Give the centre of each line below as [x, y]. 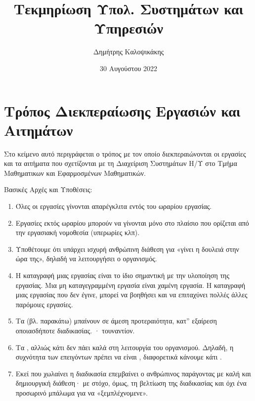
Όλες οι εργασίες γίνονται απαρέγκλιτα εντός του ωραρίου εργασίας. [114, 206]
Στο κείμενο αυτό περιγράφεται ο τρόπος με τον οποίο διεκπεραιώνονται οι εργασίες [125, 153]
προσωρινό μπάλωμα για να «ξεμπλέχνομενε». [82, 392]
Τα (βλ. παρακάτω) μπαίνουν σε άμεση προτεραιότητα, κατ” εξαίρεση [116, 321]
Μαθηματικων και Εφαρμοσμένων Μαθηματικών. [75, 173]
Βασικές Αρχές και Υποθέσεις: [48, 189]
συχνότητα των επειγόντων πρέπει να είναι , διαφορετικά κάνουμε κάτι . [119, 357]
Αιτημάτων [39, 130]
